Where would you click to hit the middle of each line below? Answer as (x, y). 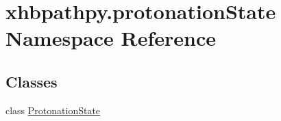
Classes (32, 81)
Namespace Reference (111, 38)
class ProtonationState (53, 110)
